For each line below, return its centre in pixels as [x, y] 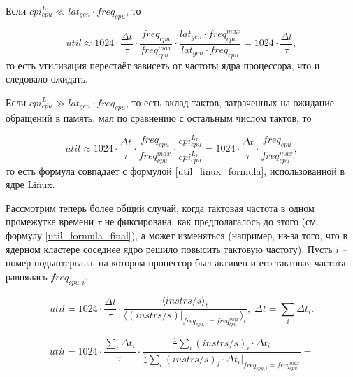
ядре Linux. [30, 184]
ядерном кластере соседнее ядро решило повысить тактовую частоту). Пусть [169, 249]
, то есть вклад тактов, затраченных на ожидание [230, 102]
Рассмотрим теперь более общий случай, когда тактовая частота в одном [160, 207]
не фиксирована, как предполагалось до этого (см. [212, 221]
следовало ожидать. [47, 79]
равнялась [27, 276]
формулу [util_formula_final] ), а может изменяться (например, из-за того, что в [177, 235]
